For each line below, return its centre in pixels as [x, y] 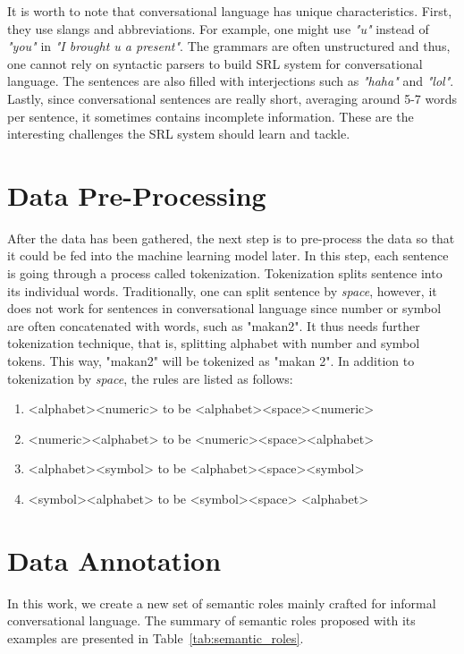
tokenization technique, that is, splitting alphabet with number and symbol [214, 343]
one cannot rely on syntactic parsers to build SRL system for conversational [215, 63]
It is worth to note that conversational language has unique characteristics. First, [230, 11]
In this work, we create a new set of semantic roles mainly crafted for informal [222, 603]
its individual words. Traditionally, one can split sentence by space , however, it [222, 290]
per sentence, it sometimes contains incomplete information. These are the [211, 116]
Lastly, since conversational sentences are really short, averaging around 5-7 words [232, 98]
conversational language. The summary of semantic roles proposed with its [211, 620]
